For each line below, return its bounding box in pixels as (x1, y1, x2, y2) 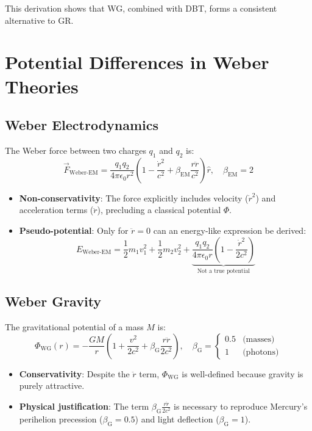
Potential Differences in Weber (5, 49, 269, 74)
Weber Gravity (5, 292, 102, 311)
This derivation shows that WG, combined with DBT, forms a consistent (5, 2, 277, 14)
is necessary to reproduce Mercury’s (174, 399, 308, 412)
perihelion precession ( (19, 412, 103, 425)
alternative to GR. (5, 13, 74, 26)
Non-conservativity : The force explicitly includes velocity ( (19, 191, 249, 204)
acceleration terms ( (19, 203, 94, 216)
